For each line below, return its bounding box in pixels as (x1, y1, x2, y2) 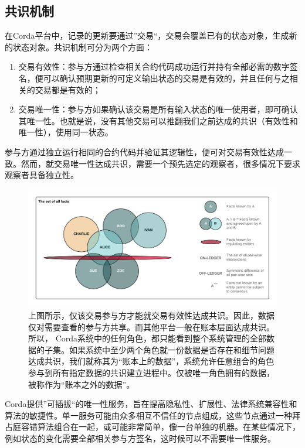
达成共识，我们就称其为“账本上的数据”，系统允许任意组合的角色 (28, 355, 274, 367)
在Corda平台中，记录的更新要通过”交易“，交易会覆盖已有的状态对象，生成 (5, 29, 289, 42)
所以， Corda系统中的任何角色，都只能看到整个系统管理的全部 (28, 332, 267, 344)
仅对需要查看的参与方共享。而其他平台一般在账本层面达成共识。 (28, 320, 274, 333)
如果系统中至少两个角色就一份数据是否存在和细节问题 (69, 343, 274, 355)
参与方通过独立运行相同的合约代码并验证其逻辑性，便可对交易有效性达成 (5, 145, 284, 158)
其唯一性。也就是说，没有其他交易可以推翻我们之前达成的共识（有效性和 (18, 114, 298, 126)
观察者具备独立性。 (5, 169, 79, 181)
